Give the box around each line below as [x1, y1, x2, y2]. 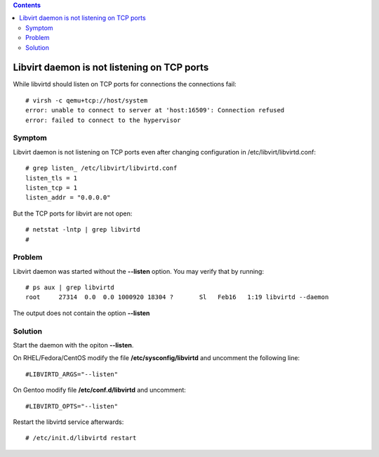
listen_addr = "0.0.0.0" [25, 194, 111, 201]
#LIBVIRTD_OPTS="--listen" [25, 402, 119, 410]
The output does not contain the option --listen [13, 309, 150, 317]
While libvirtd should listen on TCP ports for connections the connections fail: [13, 80, 237, 88]
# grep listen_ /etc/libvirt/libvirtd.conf [25, 164, 178, 172]
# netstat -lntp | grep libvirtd [25, 225, 140, 234]
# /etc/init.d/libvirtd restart [25, 434, 137, 442]
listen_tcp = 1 [25, 183, 78, 192]
